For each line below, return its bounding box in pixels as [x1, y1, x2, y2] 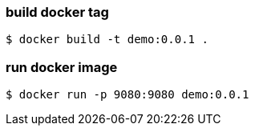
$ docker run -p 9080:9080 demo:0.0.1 [6, 88, 249, 102]
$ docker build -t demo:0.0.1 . [6, 33, 208, 46]
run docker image [6, 58, 118, 75]
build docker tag [6, 4, 109, 20]
